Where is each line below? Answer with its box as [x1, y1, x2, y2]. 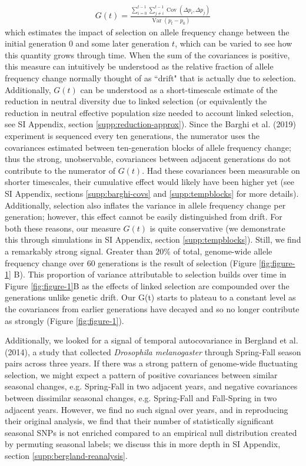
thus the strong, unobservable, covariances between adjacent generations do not [5, 153, 291, 165]
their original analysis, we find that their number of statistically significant [5, 415, 274, 427]
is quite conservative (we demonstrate [149, 222, 285, 234]
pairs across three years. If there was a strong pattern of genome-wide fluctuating [5, 357, 298, 369]
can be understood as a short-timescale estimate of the [80, 83, 278, 95]
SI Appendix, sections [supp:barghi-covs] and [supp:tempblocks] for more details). [5, 187, 299, 199]
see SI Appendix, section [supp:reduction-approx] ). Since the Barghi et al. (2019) [5, 118, 296, 130]
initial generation [5, 37, 66, 49]
